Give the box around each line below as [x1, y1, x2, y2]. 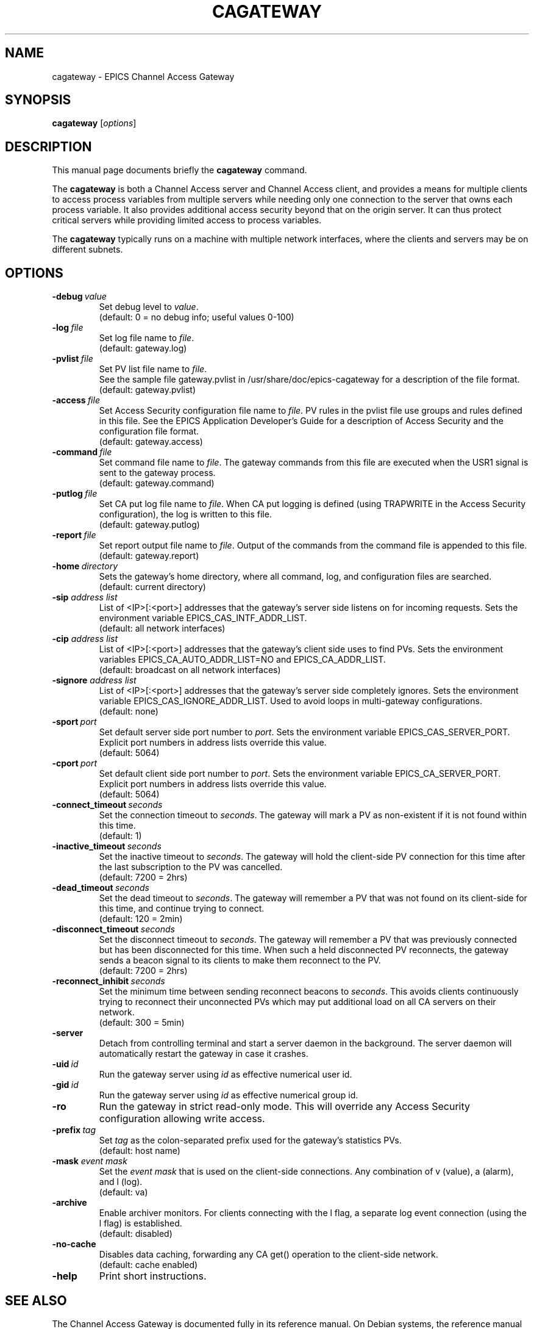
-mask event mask [52, 1156, 127, 1167]
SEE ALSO [5, 1292, 67, 1308]
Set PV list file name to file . [99, 364, 207, 375]
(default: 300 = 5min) [99, 1017, 185, 1028]
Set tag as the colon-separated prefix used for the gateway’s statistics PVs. [99, 1135, 402, 1146]
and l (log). [99, 1176, 143, 1187]
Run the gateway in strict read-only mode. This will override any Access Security [99, 1100, 471, 1113]
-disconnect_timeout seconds [52, 924, 175, 935]
